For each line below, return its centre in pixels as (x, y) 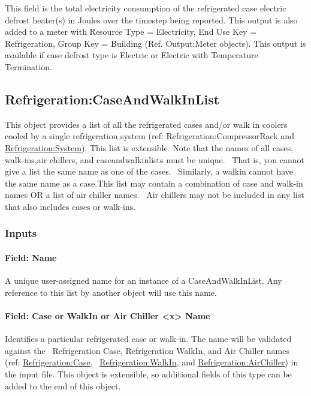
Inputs (21, 233)
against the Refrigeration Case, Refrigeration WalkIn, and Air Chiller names (147, 350)
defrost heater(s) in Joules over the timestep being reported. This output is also (151, 19)
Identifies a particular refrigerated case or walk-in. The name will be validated (148, 339)
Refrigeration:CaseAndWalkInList (112, 99)
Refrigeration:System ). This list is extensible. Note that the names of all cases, (149, 147)
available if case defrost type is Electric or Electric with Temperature (132, 55)
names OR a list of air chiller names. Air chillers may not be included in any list (155, 195)
